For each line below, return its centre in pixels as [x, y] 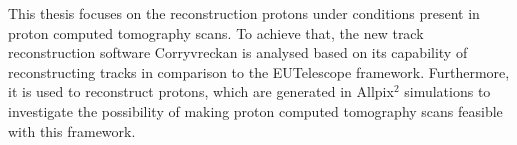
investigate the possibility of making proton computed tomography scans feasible [255, 110]
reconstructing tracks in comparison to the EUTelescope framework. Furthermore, [259, 71]
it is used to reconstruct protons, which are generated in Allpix [201, 91]
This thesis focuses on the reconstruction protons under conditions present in [244, 13]
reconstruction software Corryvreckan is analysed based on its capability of [238, 52]
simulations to [447, 91]
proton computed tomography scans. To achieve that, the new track [216, 32]
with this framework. [72, 130]
